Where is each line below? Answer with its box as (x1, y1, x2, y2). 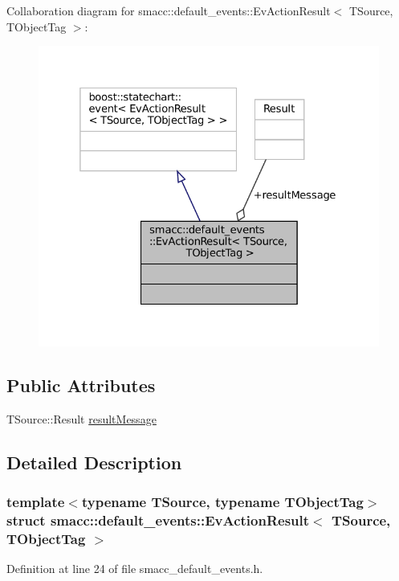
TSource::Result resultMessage (6, 410, 157, 427)
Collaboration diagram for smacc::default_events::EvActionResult (6, 2, 331, 18)
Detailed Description (6, 449, 182, 474)
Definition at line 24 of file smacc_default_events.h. (6, 560, 263, 577)
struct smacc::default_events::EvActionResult (6, 510, 310, 530)
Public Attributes (6, 373, 156, 398)
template (6, 492, 65, 512)
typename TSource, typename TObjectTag (81, 492, 364, 512)
